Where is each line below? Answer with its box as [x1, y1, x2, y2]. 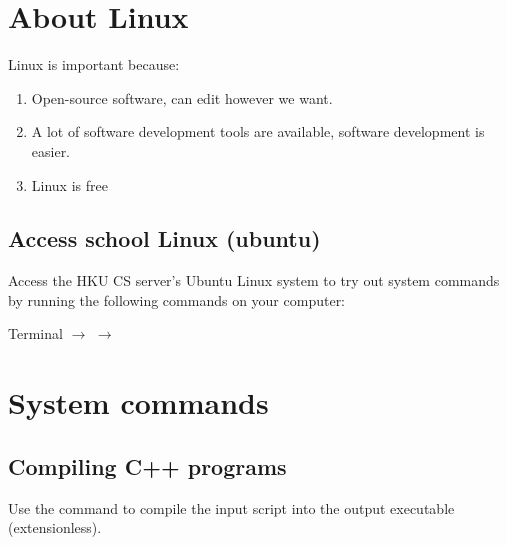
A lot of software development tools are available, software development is [31, 121, 485, 142]
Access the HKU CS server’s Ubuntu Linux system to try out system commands [8, 270, 500, 291]
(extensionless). [8, 517, 102, 538]
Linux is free [31, 174, 108, 195]
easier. [31, 140, 71, 161]
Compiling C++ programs [8, 450, 287, 481]
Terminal [8, 323, 63, 344]
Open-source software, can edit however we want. [31, 87, 333, 108]
